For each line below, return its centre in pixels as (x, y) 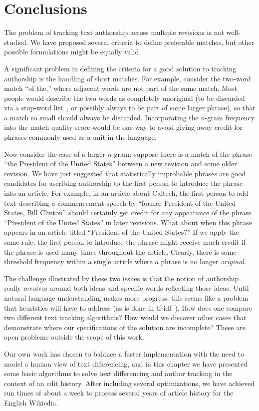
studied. (16, 42)
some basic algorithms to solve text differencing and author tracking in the (118, 373)
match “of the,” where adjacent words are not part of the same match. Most (121, 88)
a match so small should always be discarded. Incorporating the (101, 117)
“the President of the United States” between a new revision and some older (121, 164)
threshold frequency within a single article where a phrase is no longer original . (125, 261)
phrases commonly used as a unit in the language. (80, 137)
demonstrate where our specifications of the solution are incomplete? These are (125, 327)
